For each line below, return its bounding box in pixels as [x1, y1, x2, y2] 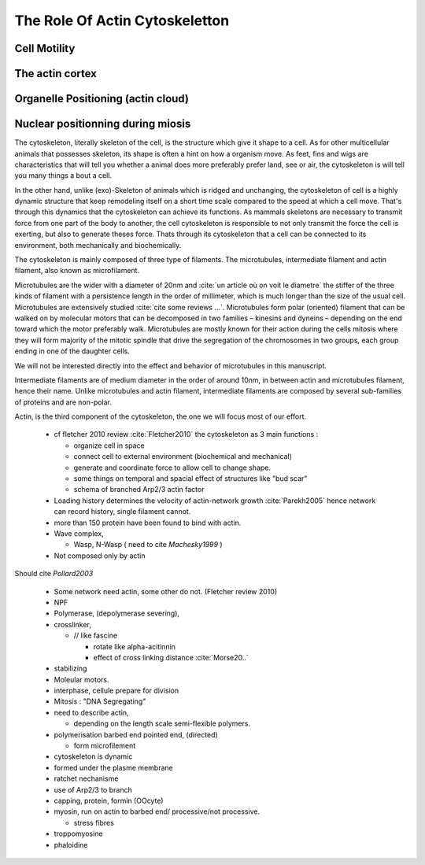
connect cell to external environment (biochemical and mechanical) [73, 452, 293, 461]
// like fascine [73, 630, 118, 641]
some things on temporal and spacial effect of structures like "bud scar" [73, 474, 308, 483]
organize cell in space [73, 441, 145, 450]
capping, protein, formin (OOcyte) [54, 796, 164, 805]
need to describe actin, [54, 708, 129, 717]
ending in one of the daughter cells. [14, 346, 130, 356]
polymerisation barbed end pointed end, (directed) [54, 730, 218, 739]
